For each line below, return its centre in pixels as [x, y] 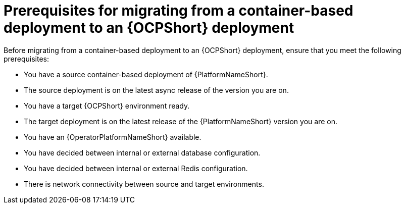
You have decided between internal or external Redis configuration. [136, 168]
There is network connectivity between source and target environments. [144, 184]
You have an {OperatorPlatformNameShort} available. [113, 137]
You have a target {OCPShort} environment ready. [107, 106]
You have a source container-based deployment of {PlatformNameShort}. [146, 74]
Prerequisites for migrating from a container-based [179, 11]
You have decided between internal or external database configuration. [142, 152]
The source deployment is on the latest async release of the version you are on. [156, 90]
